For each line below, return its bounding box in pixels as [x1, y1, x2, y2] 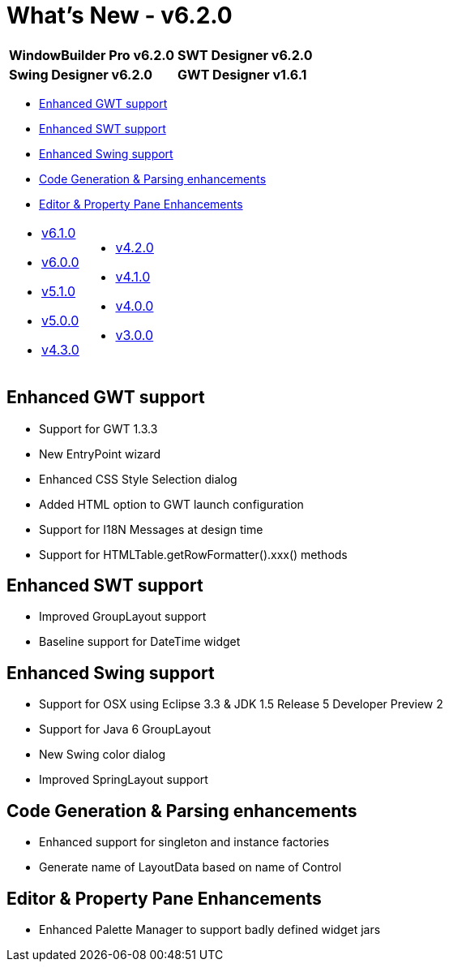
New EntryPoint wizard [39, 446, 161, 461]
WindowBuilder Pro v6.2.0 [9, 46, 175, 63]
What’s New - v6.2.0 [6, 2, 233, 29]
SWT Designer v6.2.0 [177, 46, 313, 63]
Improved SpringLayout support [39, 772, 208, 787]
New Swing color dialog [39, 747, 166, 762]
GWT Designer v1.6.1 [177, 66, 307, 83]
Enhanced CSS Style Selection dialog [39, 471, 237, 486]
